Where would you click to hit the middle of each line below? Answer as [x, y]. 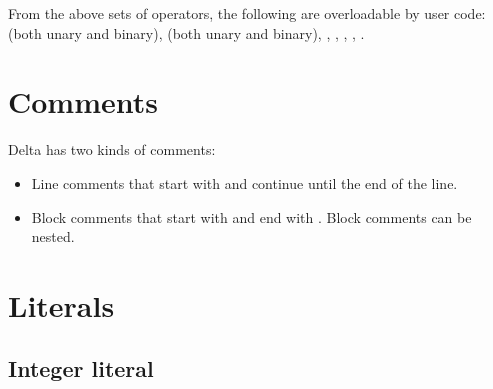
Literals [61, 304]
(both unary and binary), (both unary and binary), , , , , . [186, 32]
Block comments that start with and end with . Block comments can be [251, 216]
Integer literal [81, 368]
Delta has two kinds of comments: [112, 149]
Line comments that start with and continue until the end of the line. [244, 182]
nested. [53, 236]
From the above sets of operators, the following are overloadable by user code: [247, 13]
